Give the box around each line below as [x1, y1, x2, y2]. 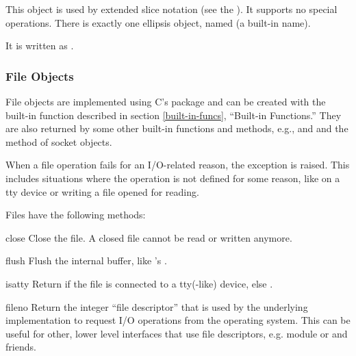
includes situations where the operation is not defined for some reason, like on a [5, 170, 340, 185]
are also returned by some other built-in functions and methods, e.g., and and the [5, 121, 348, 136]
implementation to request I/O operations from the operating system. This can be [5, 313, 351, 327]
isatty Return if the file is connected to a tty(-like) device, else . [5, 276, 273, 290]
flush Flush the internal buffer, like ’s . [5, 253, 167, 268]
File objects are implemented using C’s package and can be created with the [5, 94, 326, 108]
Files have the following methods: [5, 207, 146, 222]
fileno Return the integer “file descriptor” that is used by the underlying [5, 299, 308, 314]
